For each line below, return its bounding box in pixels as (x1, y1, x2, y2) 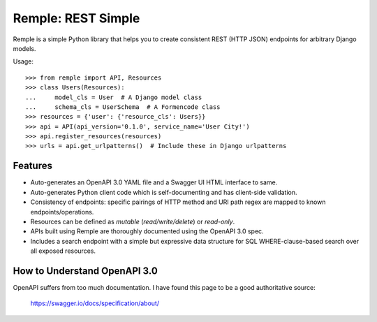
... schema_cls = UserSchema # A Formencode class (25, 103, 221, 111)
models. (13, 44, 36, 52)
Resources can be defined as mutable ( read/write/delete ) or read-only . (30, 217, 235, 226)
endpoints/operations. (30, 207, 94, 216)
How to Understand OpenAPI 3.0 (13, 265, 158, 277)
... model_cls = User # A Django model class (25, 93, 202, 101)
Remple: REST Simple (13, 10, 140, 26)
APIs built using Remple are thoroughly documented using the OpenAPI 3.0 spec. (30, 227, 265, 235)
